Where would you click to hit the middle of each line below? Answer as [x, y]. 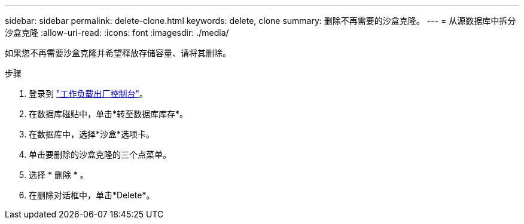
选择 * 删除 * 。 [59, 175]
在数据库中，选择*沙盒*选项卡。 [92, 134]
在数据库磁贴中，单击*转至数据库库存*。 [109, 114]
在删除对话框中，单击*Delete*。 [92, 195]
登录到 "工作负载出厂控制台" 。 [88, 93]
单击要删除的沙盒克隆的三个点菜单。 [100, 154]
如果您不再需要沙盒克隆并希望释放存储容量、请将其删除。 [118, 53]
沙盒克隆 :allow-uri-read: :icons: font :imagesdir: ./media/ [117, 33]
